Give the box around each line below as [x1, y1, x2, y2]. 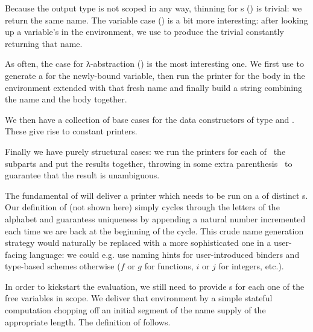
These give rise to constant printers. [5, 125, 138, 137]
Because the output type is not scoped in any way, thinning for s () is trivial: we [5, 2, 302, 14]
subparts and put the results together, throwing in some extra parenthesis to [5, 157, 292, 169]
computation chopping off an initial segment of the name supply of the [5, 304, 266, 316]
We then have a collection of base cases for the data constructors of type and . [5, 113, 294, 125]
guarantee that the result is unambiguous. [5, 169, 160, 181]
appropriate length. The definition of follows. [5, 315, 171, 328]
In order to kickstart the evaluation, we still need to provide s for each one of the [5, 280, 305, 292]
